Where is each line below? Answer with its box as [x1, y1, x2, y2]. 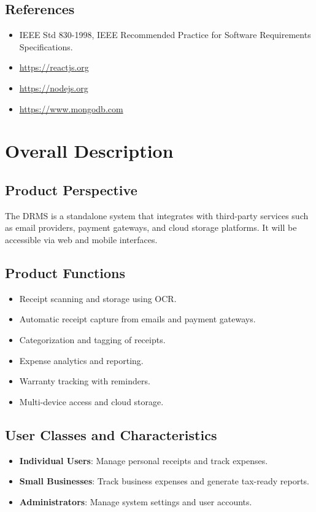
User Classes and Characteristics [5, 425, 217, 444]
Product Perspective [5, 180, 137, 199]
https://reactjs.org [19, 61, 89, 74]
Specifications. [19, 40, 73, 53]
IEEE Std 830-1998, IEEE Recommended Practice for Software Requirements [19, 28, 311, 41]
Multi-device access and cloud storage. [19, 395, 164, 408]
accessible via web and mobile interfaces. [5, 233, 158, 246]
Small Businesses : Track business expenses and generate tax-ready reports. [19, 475, 310, 487]
